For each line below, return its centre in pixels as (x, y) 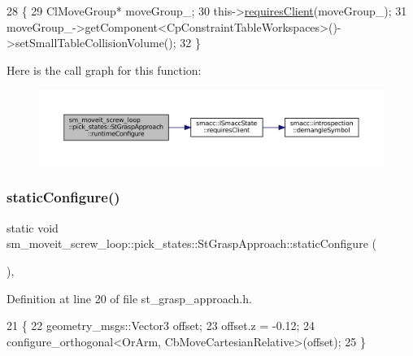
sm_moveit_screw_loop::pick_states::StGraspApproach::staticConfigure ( (191, 243)
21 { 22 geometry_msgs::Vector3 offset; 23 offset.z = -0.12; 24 (161, 326)
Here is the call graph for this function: (104, 69)
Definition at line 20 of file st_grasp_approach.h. (129, 298)
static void (33, 227)
